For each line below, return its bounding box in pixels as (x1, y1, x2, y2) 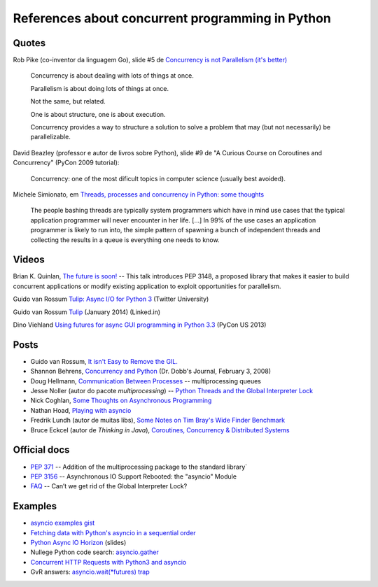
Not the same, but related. (30, 97, 106, 106)
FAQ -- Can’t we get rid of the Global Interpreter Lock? (30, 482, 188, 490)
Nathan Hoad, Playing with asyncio (30, 406, 132, 414)
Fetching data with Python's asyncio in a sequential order (30, 528, 196, 537)
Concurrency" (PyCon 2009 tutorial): (13, 158, 120, 167)
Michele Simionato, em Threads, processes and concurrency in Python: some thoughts (13, 190, 265, 199)
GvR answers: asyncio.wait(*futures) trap (30, 567, 150, 577)
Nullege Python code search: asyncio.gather (30, 548, 159, 556)
